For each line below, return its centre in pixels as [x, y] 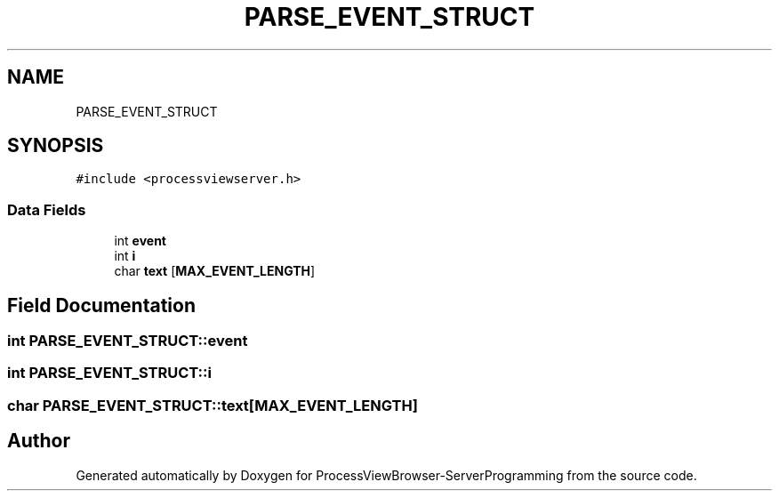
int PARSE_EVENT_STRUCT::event [128, 341]
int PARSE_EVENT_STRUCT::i [109, 373]
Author [39, 441]
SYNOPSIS [56, 146]
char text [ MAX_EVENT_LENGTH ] [215, 271]
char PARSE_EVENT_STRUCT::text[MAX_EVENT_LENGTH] [213, 405]
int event [140, 241]
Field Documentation [101, 305]
